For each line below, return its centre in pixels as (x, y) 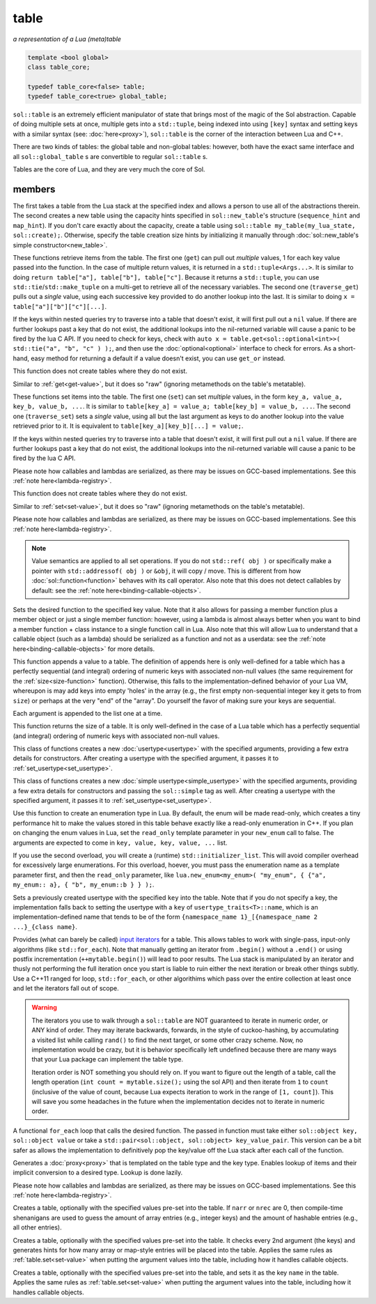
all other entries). (37, 1227)
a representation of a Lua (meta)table (67, 39)
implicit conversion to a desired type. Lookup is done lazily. (98, 1173)
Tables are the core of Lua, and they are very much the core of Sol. (109, 169)
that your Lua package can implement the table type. (108, 1059)
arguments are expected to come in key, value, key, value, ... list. (120, 843)
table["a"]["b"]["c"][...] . (60, 306)
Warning (44, 1008)
